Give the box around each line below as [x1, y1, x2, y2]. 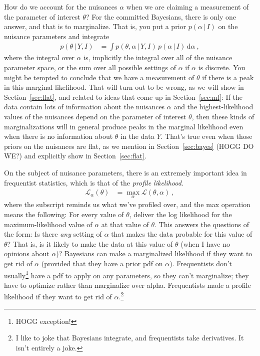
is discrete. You [198, 62, 245, 72]
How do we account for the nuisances [4, 2, 117, 12]
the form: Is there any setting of [4, 229, 102, 239]
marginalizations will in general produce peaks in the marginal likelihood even [4, 121, 243, 131]
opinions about [4, 248, 49, 259]
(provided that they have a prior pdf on [41, 258, 163, 268]
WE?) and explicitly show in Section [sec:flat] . [4, 150, 146, 161]
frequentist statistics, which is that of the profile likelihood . [4, 177, 183, 188]
